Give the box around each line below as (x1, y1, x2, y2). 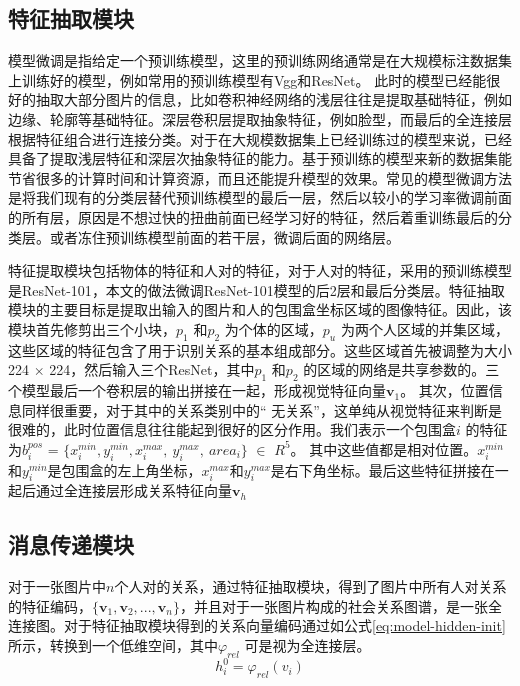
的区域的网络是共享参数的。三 (303, 359, 500, 380)
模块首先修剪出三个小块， (8, 318, 176, 339)
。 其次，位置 (400, 380, 489, 401)
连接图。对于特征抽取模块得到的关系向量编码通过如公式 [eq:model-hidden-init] (8, 615, 506, 636)
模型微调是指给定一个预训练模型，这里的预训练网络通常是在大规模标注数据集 (8, 50, 512, 71)
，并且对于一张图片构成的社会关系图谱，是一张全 (179, 595, 502, 616)
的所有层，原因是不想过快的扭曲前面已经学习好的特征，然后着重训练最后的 (8, 206, 498, 227)
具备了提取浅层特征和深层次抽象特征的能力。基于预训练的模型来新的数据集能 (8, 148, 512, 169)
